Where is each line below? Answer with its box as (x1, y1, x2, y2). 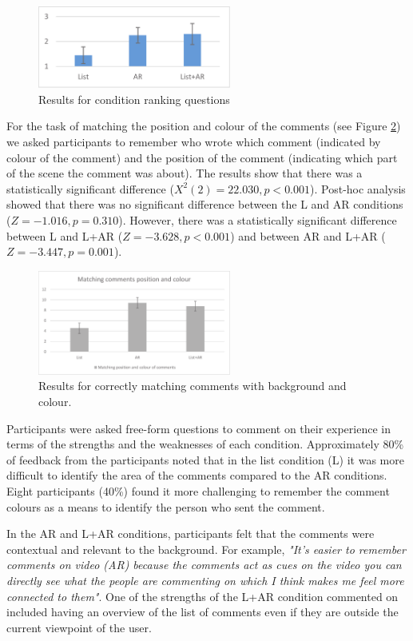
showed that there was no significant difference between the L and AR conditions (6, 196, 403, 213)
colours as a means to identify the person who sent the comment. (6, 498, 325, 515)
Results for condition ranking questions (38, 90, 230, 107)
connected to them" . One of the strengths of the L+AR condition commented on (6, 587, 399, 604)
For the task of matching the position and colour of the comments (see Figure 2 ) (6, 117, 401, 134)
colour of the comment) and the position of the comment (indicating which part (6, 149, 398, 165)
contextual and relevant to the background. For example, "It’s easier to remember (6, 540, 406, 557)
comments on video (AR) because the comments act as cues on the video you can (6, 556, 402, 573)
